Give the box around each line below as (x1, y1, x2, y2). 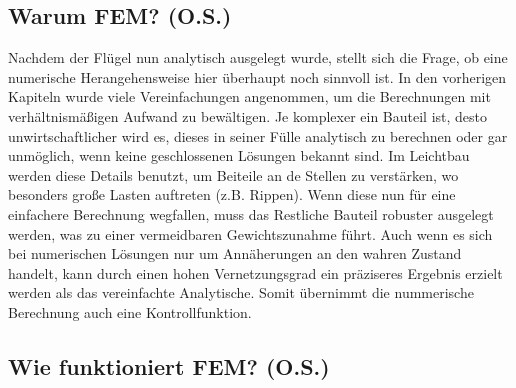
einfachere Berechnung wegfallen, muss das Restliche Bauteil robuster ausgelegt (8, 203, 494, 224)
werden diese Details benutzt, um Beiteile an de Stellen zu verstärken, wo (8, 164, 459, 185)
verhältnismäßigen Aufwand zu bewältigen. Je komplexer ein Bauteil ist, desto (8, 105, 488, 126)
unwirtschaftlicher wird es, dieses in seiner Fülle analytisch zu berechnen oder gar (8, 125, 508, 146)
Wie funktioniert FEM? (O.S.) (8, 350, 330, 381)
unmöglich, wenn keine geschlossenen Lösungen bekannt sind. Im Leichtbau (8, 145, 470, 166)
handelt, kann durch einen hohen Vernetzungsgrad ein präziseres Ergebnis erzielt (8, 262, 503, 283)
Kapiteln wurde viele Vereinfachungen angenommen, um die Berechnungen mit (8, 86, 491, 107)
